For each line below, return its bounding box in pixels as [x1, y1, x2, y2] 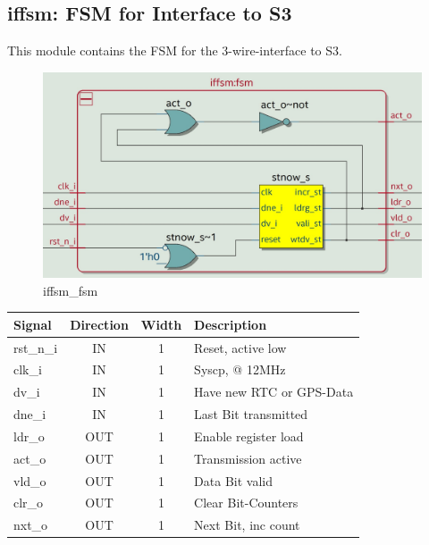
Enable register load [194, 426, 304, 445]
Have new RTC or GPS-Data [194, 382, 354, 401]
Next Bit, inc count [194, 516, 300, 534]
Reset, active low [194, 338, 287, 356]
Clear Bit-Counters [194, 493, 299, 512]
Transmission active [194, 449, 302, 467]
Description [194, 314, 267, 333]
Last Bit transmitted [194, 405, 308, 423]
